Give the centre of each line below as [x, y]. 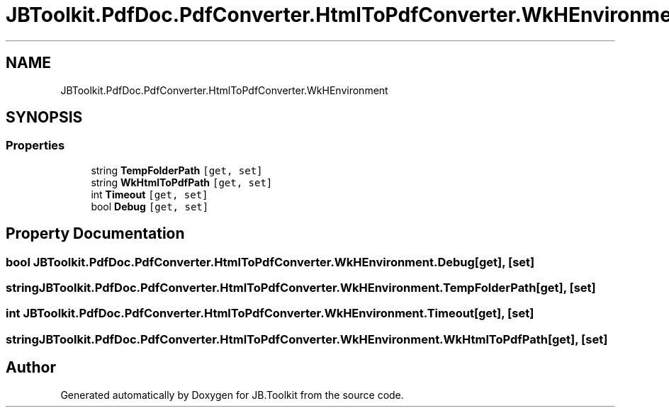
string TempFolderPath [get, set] [177, 170]
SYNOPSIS [44, 118]
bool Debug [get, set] [150, 206]
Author [31, 368]
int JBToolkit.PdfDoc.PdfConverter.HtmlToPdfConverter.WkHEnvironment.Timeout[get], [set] [270, 313]
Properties [35, 146]
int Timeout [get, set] [150, 194]
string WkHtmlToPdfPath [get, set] [182, 182]
